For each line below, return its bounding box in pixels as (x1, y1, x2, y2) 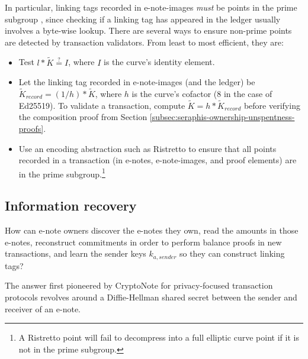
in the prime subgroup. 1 (18, 166, 105, 180)
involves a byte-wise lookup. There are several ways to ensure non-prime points (5, 24, 292, 37)
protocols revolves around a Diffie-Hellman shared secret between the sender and (5, 291, 297, 303)
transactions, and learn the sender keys (5, 247, 146, 260)
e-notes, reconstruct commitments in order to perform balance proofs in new (5, 235, 282, 248)
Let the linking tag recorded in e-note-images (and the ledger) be (18, 76, 255, 88)
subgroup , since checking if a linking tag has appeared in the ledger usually (5, 12, 281, 25)
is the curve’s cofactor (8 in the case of (131, 88, 272, 99)
